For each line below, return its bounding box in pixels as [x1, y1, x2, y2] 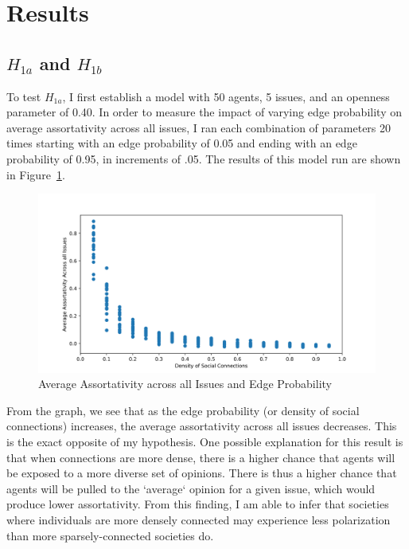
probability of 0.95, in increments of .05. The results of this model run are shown [6, 150, 401, 167]
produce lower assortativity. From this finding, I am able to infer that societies [6, 496, 389, 512]
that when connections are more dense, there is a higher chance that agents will [6, 449, 395, 465]
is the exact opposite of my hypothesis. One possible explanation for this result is [6, 433, 403, 449]
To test [6, 88, 41, 104]
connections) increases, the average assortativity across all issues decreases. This [6, 418, 397, 434]
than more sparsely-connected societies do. [6, 527, 214, 543]
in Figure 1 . [6, 166, 65, 182]
